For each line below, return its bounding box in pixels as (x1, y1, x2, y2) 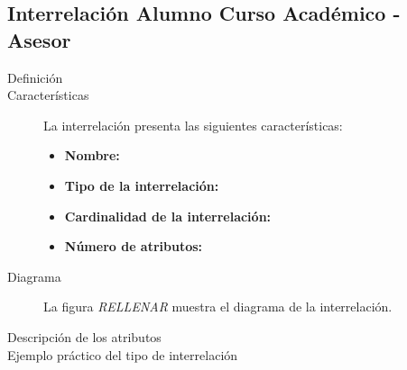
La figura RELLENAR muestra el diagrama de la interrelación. (43, 297, 393, 316)
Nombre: (64, 146, 120, 165)
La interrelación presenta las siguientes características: (43, 115, 343, 134)
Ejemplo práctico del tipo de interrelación (7, 345, 238, 364)
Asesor (7, 25, 71, 53)
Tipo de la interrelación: (64, 176, 219, 194)
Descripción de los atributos (7, 327, 162, 346)
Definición (7, 68, 63, 86)
